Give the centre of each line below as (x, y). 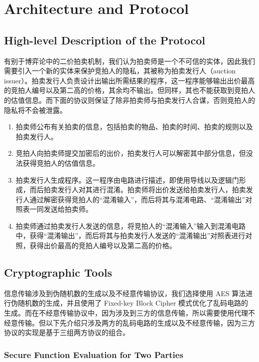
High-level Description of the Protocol (105, 40)
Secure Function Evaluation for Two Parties (94, 354)
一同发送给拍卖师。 (61, 209)
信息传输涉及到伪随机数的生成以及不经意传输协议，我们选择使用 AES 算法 (125, 293)
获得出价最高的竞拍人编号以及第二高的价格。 (103, 245)
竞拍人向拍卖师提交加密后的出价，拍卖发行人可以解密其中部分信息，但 (131, 153)
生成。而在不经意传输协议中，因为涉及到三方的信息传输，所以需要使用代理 (126, 313)
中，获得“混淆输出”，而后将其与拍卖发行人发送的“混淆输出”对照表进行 (130, 235)
